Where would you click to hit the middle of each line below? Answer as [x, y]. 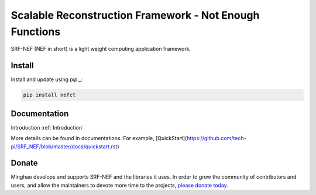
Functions [36, 32]
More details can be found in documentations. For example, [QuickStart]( [99, 138]
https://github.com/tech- [216, 138]
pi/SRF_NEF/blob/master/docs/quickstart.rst [64, 147]
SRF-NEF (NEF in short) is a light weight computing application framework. [101, 49]
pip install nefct [49, 95]
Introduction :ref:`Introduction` [47, 127]
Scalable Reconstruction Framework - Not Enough [135, 15]
